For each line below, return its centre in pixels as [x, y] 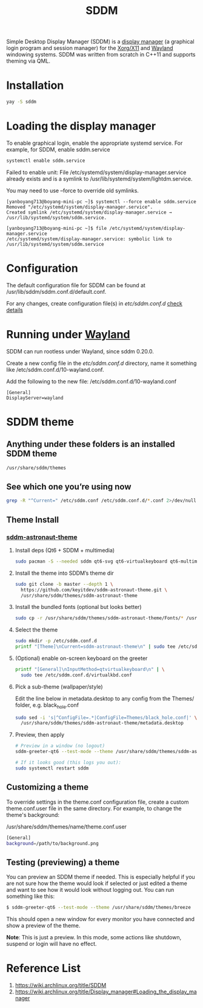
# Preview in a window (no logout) [60, 746]
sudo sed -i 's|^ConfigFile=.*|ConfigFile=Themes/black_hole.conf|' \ [106, 718]
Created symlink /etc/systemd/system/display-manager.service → [89, 212]
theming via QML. [28, 61]
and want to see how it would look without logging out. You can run [90, 890]
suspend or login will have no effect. [52, 944]
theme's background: [33, 815]
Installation [35, 85]
